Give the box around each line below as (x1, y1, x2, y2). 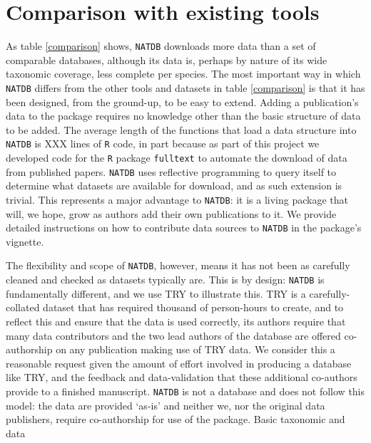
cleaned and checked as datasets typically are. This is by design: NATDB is (6, 272, 325, 287)
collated (6, 300, 40, 315)
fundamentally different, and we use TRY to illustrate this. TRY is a (6, 286, 306, 301)
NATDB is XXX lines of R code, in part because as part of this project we (6, 136, 320, 151)
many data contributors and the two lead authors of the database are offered (6, 328, 341, 343)
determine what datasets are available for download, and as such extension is (6, 178, 342, 193)
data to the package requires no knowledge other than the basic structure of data (6, 108, 361, 123)
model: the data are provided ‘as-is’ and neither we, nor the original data (6, 397, 325, 412)
